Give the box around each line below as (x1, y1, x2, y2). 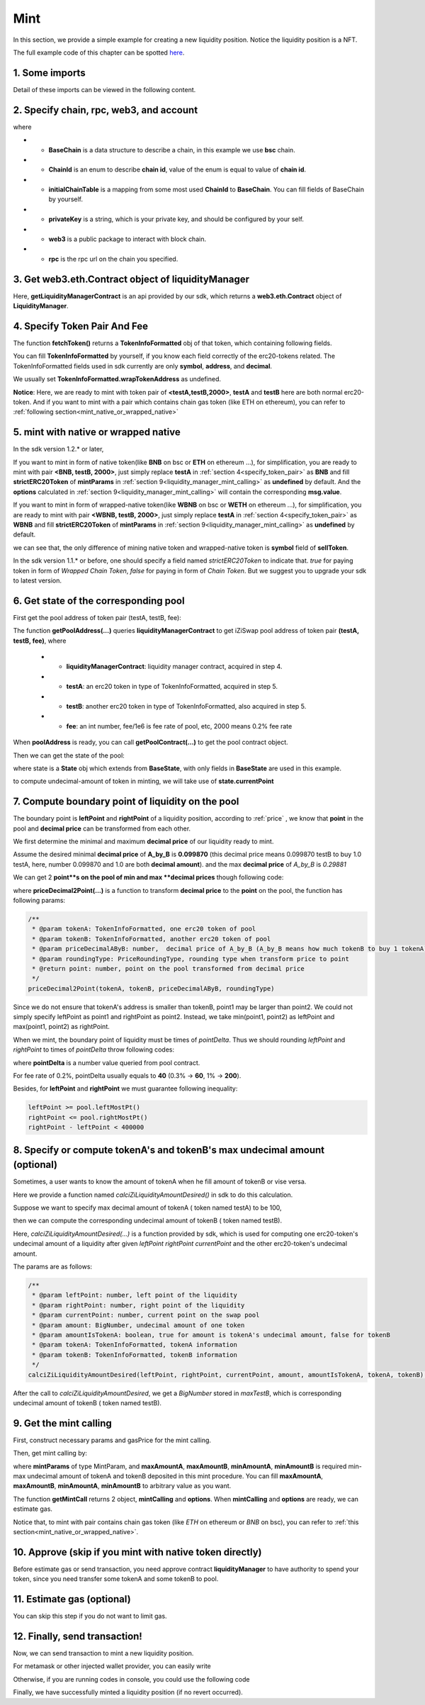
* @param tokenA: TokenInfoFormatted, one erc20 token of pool (32, 925, 256, 933)
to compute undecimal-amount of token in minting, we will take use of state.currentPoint (13, 777, 274, 786)
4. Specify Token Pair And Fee (13, 320, 149, 332)
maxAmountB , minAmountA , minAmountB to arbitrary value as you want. (13, 1482, 232, 1490)
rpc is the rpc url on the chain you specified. (48, 254, 178, 263)
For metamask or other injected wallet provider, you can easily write (13, 1662, 212, 1670)
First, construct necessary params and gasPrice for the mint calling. (13, 1436, 212, 1444)
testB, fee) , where (13, 636, 67, 645)
